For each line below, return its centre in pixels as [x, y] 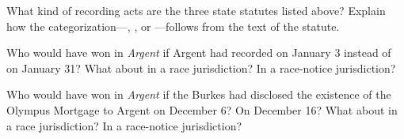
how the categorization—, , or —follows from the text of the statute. [173, 26]
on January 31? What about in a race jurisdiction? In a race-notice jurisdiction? [201, 68]
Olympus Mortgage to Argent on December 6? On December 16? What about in [202, 109]
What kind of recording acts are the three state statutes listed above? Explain [196, 10]
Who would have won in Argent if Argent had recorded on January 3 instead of [199, 53]
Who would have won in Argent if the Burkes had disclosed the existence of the [199, 94]
